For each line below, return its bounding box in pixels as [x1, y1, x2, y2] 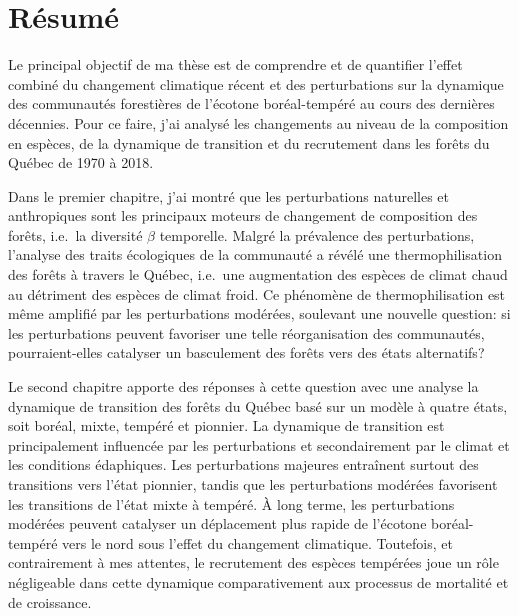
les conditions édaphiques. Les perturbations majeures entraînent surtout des [8, 454, 479, 475]
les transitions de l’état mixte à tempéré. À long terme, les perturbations [8, 493, 455, 514]
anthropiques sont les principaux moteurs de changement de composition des [8, 205, 478, 226]
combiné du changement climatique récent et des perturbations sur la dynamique [8, 73, 504, 94]
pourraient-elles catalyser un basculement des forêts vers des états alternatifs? [8, 342, 485, 363]
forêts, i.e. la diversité [8, 224, 143, 245]
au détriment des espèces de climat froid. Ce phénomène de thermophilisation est [8, 283, 506, 304]
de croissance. [8, 591, 92, 612]
